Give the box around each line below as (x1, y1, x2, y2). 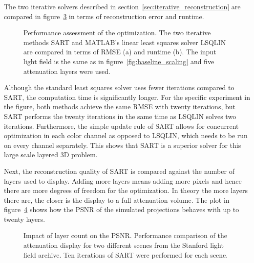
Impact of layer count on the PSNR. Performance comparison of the (23, 230, 227, 240)
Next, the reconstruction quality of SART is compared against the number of (4, 166, 234, 176)
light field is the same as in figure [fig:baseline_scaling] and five (23, 56, 214, 66)
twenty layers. (4, 214, 45, 224)
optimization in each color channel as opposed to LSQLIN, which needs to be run (4, 130, 248, 141)
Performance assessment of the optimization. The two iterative (23, 27, 211, 38)
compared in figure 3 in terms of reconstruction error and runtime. (4, 11, 204, 21)
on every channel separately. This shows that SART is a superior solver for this (4, 140, 241, 150)
